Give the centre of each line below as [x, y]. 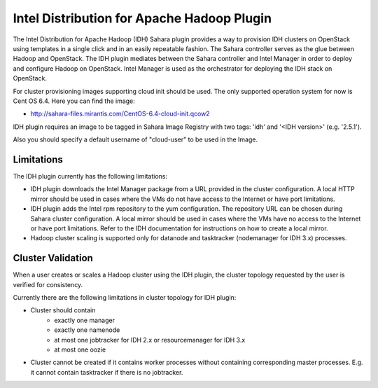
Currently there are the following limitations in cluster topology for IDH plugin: [125, 297]
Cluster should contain [63, 310]
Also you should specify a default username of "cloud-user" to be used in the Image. [135, 139]
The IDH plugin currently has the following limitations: [90, 176]
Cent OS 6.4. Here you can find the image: [74, 101]
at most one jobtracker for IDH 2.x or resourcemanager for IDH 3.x [150, 340]
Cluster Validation [53, 258]
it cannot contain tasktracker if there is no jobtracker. [107, 372]
